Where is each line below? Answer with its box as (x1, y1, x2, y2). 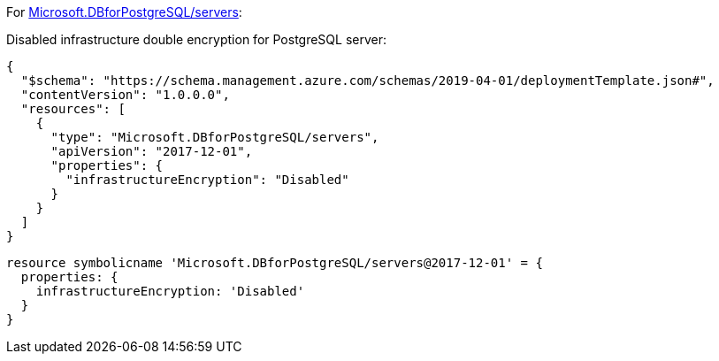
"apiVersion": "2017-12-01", (50, 144, 253, 158)
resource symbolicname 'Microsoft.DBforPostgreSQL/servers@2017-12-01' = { (6, 256, 543, 270)
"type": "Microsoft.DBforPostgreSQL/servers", (50, 130, 379, 144)
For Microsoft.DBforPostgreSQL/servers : (6, 4, 242, 19)
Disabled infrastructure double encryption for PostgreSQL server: (6, 32, 387, 47)
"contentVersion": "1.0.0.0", (20, 88, 230, 102)
